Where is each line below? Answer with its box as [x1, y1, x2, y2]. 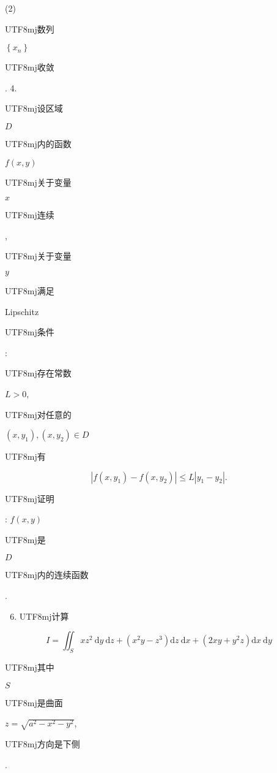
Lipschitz [5, 305, 39, 318]
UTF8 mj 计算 [19, 609, 69, 622]
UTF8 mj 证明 [5, 492, 54, 505]
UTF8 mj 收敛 [5, 61, 54, 74]
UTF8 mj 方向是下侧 [5, 737, 80, 750]
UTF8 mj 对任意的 [5, 408, 72, 421]
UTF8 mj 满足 [5, 284, 54, 297]
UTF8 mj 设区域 [5, 102, 63, 115]
